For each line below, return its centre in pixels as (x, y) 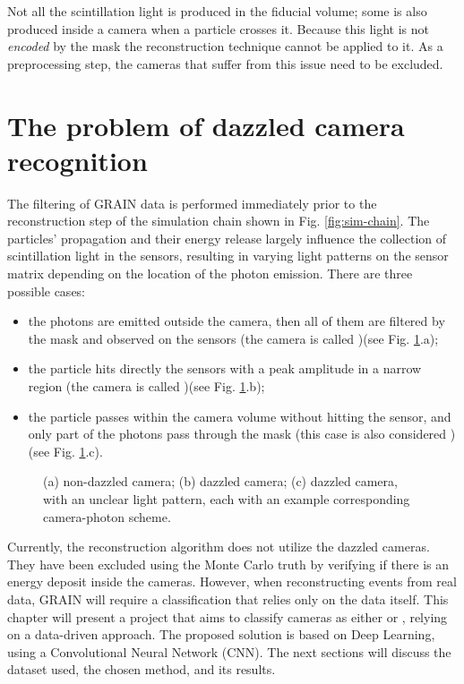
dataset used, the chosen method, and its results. (142, 669)
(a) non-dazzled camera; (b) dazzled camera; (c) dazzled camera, (220, 481)
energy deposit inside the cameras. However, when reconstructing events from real (232, 581)
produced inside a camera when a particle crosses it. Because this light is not (219, 28)
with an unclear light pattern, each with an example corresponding (227, 499)
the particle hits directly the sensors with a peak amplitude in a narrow (225, 368)
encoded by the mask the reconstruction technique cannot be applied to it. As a (225, 46)
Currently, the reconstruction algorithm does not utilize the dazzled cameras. (219, 547)
